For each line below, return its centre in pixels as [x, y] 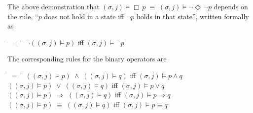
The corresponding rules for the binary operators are [87, 59]
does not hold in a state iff [84, 16]
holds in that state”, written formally [193, 16]
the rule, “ [23, 16]
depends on [231, 6]
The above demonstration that [54, 6]
